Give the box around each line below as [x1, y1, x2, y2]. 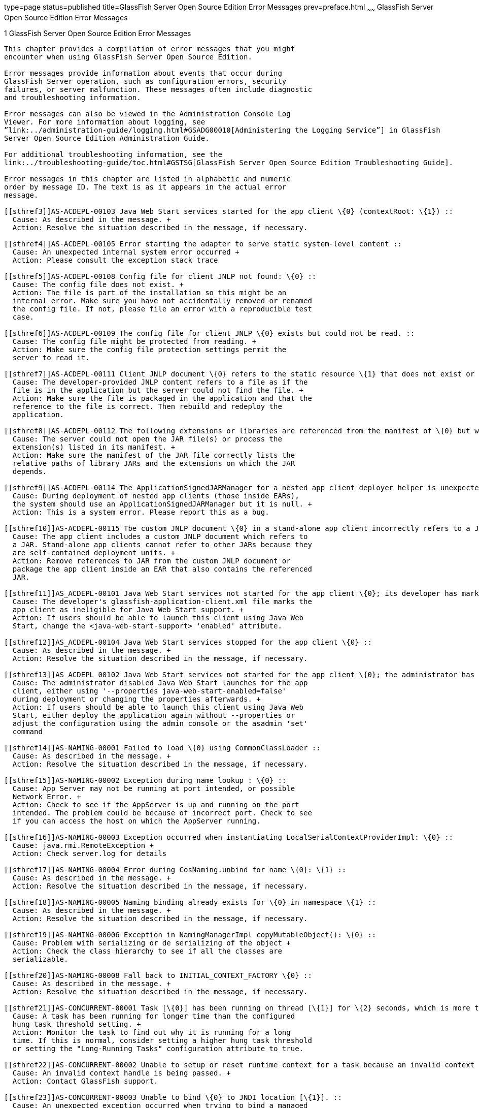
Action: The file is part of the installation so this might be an [12, 288, 287, 297]
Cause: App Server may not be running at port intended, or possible [12, 784, 295, 793]
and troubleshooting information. [4, 93, 141, 102]
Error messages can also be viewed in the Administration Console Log [4, 109, 291, 118]
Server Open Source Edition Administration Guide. [4, 134, 210, 142]
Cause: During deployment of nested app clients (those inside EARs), [12, 491, 299, 500]
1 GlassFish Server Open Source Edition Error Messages [4, 28, 191, 38]
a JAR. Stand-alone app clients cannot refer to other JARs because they [12, 540, 312, 549]
